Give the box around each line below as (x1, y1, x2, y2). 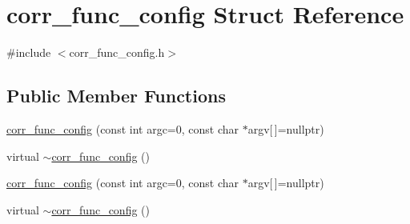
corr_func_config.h (69, 44, 165, 61)
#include (6, 44, 51, 61)
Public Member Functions (6, 83, 226, 108)
